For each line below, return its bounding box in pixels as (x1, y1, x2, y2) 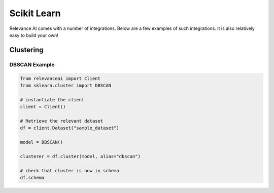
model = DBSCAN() (20, 139, 63, 145)
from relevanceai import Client (20, 75, 101, 81)
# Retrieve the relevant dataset (20, 118, 104, 124)
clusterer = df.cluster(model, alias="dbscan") (20, 153, 141, 159)
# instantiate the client (20, 97, 85, 102)
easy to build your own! (9, 32, 58, 38)
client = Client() (20, 104, 66, 110)
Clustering (9, 46, 44, 54)
